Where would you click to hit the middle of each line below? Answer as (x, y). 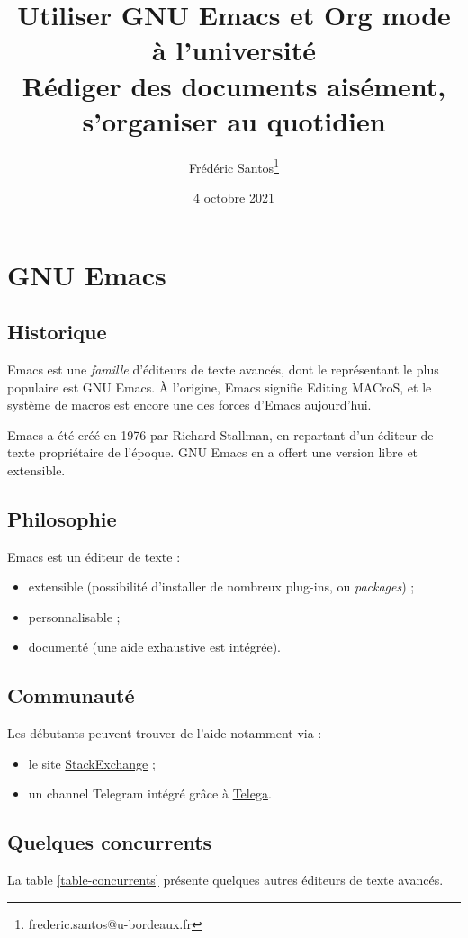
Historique (57, 332)
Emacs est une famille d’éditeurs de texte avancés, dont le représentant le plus (223, 369)
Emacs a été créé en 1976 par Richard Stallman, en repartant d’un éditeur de (220, 434)
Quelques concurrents (110, 842)
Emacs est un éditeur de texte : (94, 556)
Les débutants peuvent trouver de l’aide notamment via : (165, 733)
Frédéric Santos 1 (234, 166)
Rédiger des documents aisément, (234, 85)
